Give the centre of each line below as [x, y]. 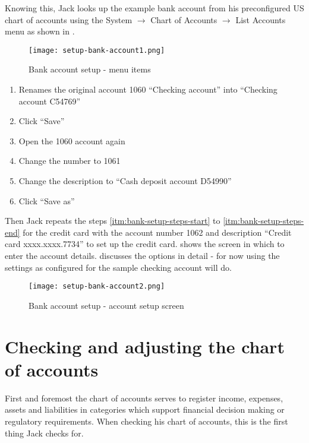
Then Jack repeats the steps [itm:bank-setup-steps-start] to [113, 221]
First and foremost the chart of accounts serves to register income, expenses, [144, 398]
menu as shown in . [40, 31]
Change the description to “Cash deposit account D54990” [125, 181]
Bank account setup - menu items [90, 69]
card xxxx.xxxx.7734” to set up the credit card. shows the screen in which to [145, 244]
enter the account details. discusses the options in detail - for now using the [142, 255]
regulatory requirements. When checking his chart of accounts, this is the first [146, 421]
